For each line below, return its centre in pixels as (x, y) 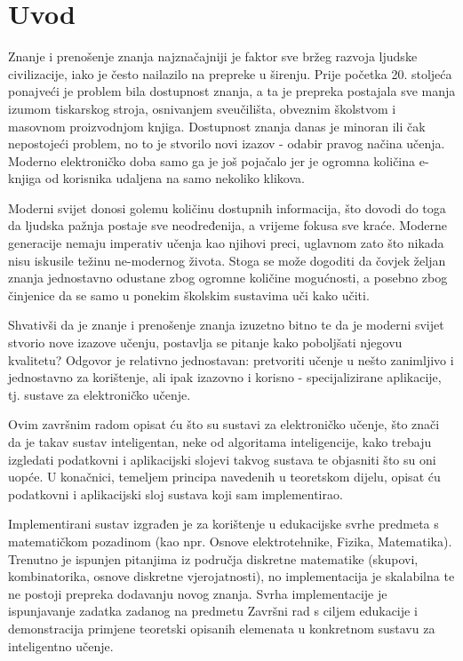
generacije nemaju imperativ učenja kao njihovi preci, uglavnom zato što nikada (226, 243)
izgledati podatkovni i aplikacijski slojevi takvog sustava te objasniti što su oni (222, 459)
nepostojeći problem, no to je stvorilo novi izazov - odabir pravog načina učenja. (227, 143)
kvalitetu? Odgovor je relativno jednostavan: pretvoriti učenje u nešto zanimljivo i (231, 359)
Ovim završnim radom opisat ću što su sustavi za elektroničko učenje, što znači (224, 424)
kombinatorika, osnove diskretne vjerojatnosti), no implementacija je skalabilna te (231, 576)
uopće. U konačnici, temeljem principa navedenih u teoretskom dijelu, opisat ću (224, 477)
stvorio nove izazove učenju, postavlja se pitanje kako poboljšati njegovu (205, 342)
